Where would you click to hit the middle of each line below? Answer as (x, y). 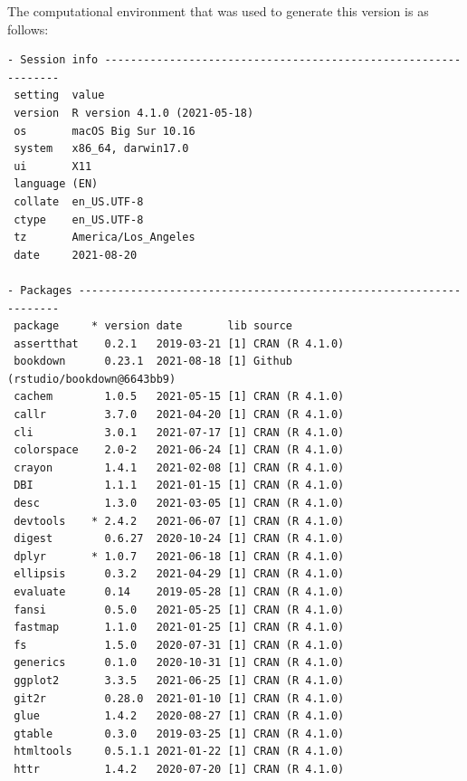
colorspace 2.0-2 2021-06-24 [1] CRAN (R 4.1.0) (179, 450)
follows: (28, 29)
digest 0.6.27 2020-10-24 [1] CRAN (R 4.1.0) (179, 539)
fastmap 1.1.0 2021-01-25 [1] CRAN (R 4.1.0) (179, 628)
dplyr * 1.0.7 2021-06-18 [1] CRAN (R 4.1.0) (179, 556)
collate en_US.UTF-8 (79, 201)
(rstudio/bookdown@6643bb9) (92, 379)
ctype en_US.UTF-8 (79, 219)
